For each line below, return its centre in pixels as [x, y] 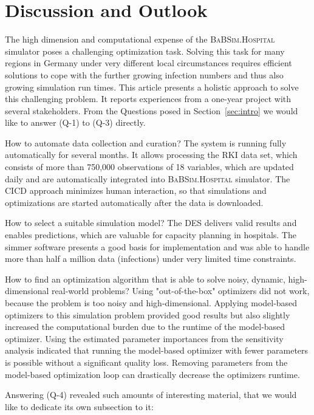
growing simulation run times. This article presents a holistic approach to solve [152, 87]
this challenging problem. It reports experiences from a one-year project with [148, 99]
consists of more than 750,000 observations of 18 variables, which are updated [149, 167]
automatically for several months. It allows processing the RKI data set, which [151, 155]
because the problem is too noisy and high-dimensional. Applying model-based [151, 303]
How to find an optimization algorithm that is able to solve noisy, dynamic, [145, 279]
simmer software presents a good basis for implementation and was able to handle [157, 246]
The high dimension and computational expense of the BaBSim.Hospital [140, 39]
